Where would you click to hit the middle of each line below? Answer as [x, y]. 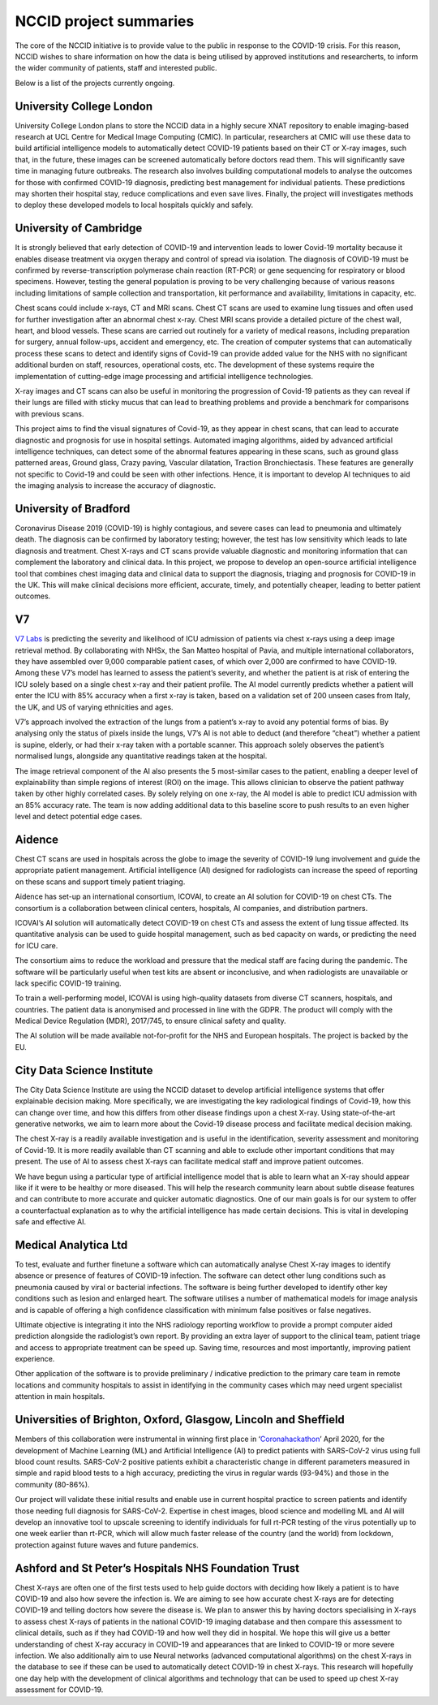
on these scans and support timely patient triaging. [100, 882]
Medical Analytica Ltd [71, 1245]
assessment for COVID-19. [59, 1690]
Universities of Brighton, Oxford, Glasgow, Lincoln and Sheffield [180, 1420]
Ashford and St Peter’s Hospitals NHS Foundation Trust [157, 1568]
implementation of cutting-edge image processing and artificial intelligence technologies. [164, 376]
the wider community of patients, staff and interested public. [116, 68]
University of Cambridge [79, 229]
